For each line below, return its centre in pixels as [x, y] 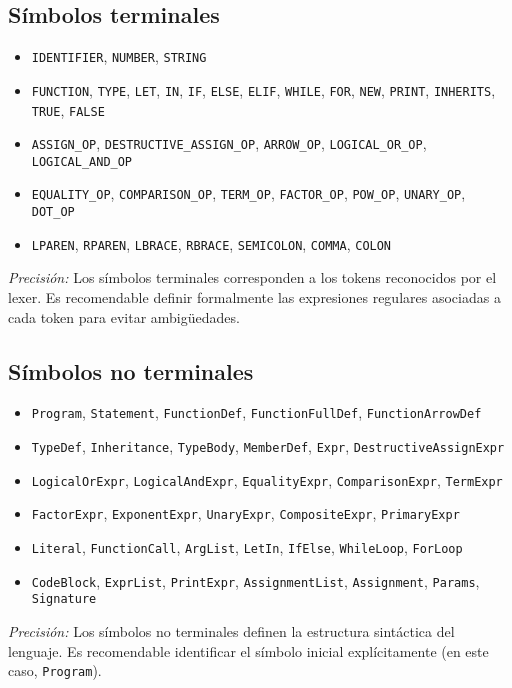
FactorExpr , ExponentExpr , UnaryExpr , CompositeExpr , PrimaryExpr [245, 513]
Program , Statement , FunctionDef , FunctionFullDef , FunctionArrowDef [256, 412]
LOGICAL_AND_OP [82, 161]
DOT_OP [53, 212]
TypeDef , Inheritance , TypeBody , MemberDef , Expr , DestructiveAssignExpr [268, 446]
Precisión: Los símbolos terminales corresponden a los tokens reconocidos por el [252, 277]
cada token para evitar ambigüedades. [124, 316]
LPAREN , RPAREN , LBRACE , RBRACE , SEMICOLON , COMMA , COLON [211, 243]
